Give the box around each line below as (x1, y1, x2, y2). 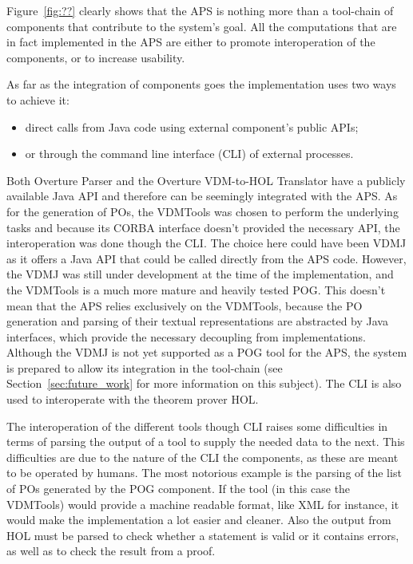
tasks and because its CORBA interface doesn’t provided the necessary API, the (6, 219, 400, 235)
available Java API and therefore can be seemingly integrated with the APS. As (6, 187, 398, 204)
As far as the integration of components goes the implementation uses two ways (6, 76, 396, 93)
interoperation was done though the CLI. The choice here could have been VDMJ (6, 235, 407, 251)
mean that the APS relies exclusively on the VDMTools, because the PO (6, 297, 363, 314)
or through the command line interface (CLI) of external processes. (25, 145, 354, 162)
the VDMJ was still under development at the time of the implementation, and (6, 266, 394, 282)
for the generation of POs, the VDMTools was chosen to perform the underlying (6, 203, 399, 219)
